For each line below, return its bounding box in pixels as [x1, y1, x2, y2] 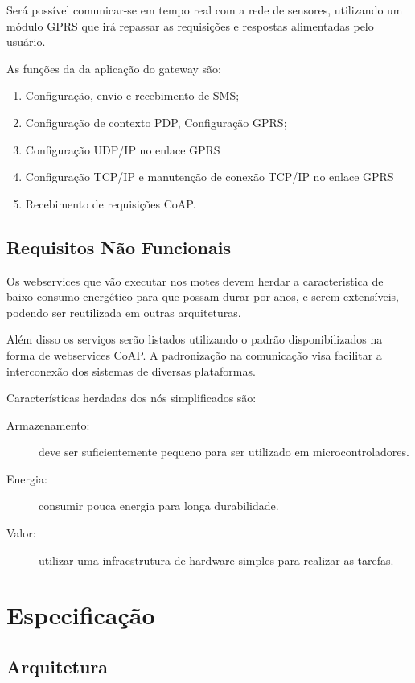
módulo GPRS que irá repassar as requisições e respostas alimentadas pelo [6, 17, 374, 34]
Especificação [6, 599, 155, 632]
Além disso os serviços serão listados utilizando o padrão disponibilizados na [6, 331, 383, 348]
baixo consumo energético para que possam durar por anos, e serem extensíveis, [6, 288, 400, 305]
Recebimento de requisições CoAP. [25, 195, 196, 212]
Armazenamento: [6, 416, 90, 433]
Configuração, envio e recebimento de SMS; [25, 87, 240, 104]
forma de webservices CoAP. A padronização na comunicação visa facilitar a [6, 346, 382, 363]
